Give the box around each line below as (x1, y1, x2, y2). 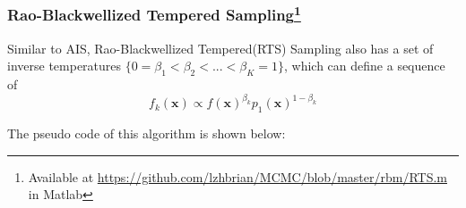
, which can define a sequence (284, 56, 445, 75)
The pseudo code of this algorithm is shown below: (7, 123, 286, 142)
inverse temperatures (7, 56, 122, 75)
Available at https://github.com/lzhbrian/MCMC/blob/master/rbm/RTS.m (28, 167, 447, 186)
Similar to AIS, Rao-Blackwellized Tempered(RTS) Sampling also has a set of (7, 38, 434, 57)
